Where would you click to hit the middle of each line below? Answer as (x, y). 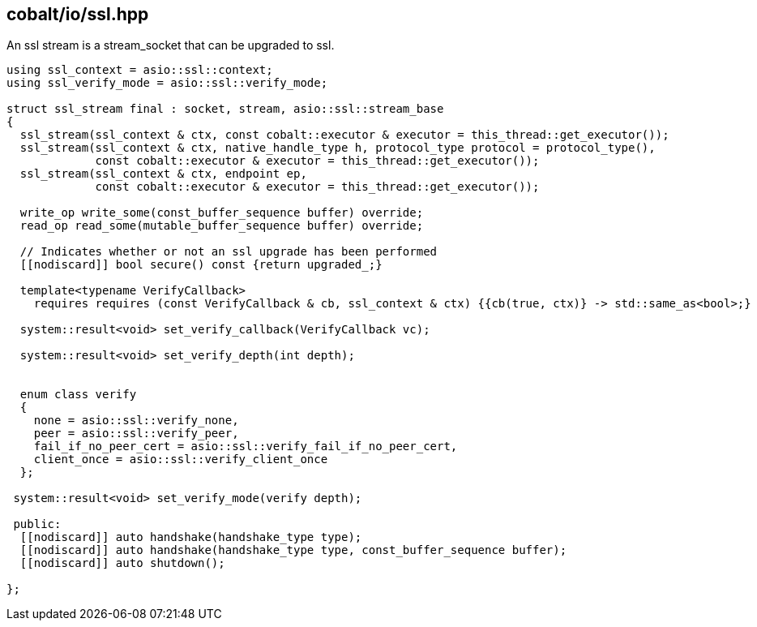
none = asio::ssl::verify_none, (136, 421)
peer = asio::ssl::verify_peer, (136, 434)
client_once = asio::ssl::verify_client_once (181, 460)
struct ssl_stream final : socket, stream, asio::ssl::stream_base (225, 109)
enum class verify (78, 395)
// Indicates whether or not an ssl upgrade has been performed (229, 252)
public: (37, 524)
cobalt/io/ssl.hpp (78, 14)
